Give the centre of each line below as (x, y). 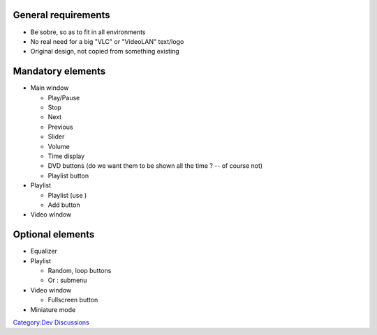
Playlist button (68, 176)
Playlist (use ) (67, 195)
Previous (60, 127)
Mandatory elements (59, 71)
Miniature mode (53, 309)
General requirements (62, 15)
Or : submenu (67, 280)
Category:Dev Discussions (51, 322)
